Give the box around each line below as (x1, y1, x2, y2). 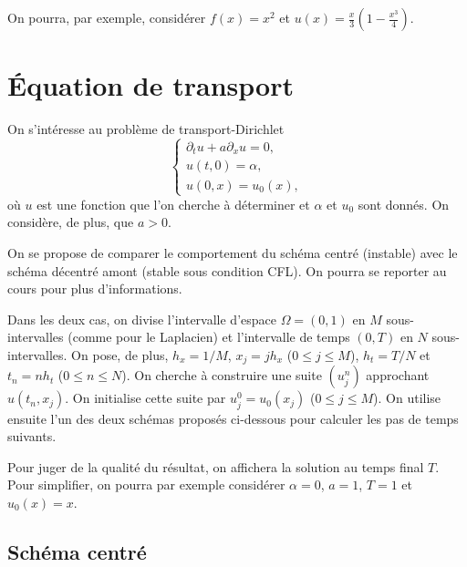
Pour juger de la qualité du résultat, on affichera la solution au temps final (7, 457, 424, 476)
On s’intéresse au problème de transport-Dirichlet (7, 119, 285, 139)
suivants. (7, 427, 57, 446)
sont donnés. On (358, 194, 450, 213)
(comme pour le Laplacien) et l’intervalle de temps (67, 327, 350, 346)
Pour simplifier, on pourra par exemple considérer (7, 475, 285, 494)
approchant (366, 366, 430, 385)
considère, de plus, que (7, 212, 134, 232)
